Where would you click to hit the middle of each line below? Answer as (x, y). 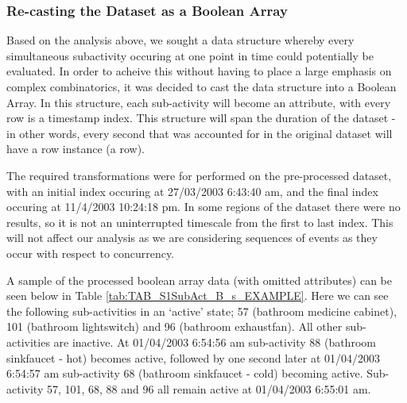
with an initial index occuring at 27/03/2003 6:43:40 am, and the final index (192, 191)
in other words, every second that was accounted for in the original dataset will (200, 133)
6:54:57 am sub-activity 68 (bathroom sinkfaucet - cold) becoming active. (185, 373)
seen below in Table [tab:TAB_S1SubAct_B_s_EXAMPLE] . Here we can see (198, 296)
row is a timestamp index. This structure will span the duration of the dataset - (201, 118)
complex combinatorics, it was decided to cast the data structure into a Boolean (202, 86)
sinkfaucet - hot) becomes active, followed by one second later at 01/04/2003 (193, 357)
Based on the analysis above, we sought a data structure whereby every (180, 40)
